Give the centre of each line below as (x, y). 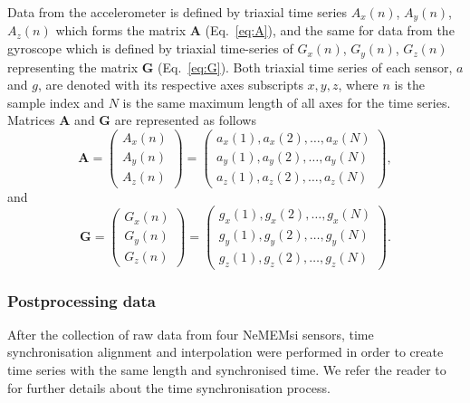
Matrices (31, 120)
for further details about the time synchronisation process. (169, 387)
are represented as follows (185, 120)
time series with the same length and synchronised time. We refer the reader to (227, 370)
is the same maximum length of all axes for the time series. (287, 102)
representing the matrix (73, 67)
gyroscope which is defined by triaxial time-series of (150, 48)
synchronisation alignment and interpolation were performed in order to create (225, 352)
